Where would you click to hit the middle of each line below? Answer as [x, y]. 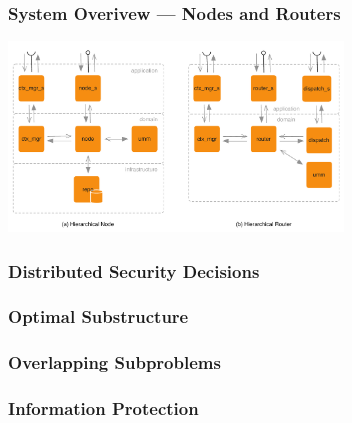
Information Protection [103, 408]
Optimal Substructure [98, 316]
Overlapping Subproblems [114, 362]
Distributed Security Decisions [134, 270]
